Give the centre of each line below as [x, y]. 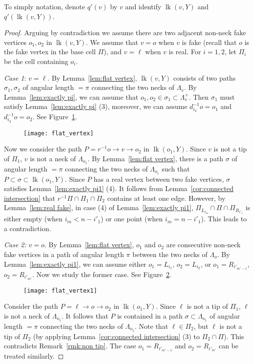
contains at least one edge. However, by [166, 198]
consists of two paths [204, 77]
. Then [199, 96]
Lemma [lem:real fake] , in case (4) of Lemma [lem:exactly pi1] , [99, 207]
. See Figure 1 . [55, 117]
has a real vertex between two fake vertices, [159, 179]
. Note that [151, 326]
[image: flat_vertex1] [60, 290]
